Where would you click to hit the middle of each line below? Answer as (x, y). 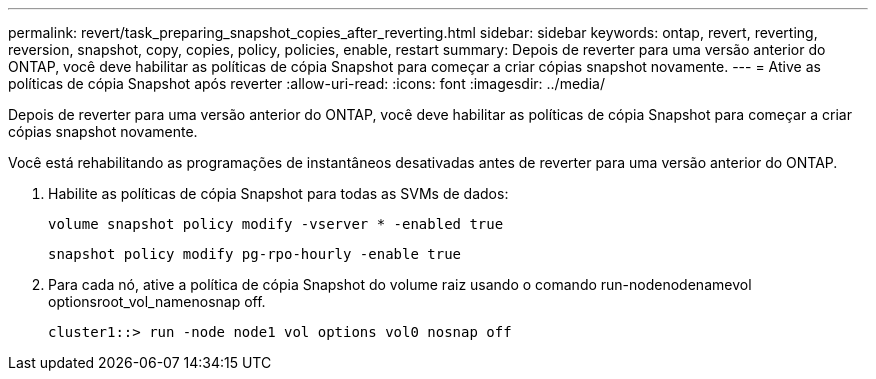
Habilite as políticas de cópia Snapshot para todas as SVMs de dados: (278, 193)
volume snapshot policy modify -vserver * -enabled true (276, 224)
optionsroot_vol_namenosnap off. (157, 301)
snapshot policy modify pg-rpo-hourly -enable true (255, 254)
